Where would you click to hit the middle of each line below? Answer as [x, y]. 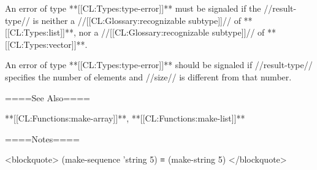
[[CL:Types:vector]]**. [46, 44]
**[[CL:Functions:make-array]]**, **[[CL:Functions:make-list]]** [125, 118]
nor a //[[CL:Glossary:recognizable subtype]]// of [172, 32]
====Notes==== [42, 138]
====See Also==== [48, 97]
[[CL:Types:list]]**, [40, 32]
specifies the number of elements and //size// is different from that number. [148, 76]
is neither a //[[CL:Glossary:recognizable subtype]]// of [137, 20]
